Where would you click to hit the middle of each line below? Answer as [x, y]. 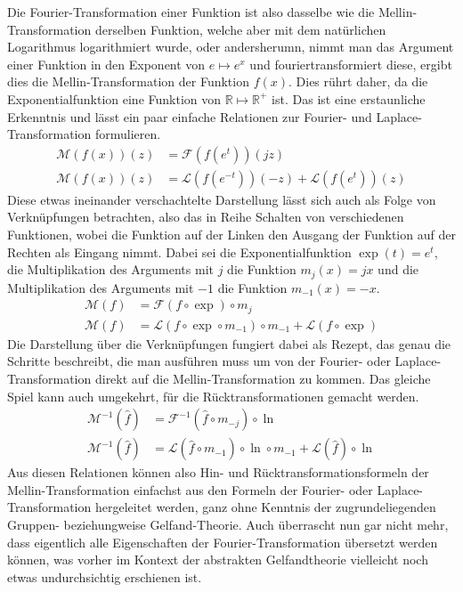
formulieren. [128, 134]
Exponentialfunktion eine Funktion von [114, 98]
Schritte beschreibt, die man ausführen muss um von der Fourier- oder [199, 361]
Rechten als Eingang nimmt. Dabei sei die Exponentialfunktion [179, 251]
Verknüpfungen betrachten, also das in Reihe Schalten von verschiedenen [206, 217]
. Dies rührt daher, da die [358, 81]
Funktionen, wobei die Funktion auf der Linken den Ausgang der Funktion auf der [231, 234]
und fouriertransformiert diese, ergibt [351, 64]
